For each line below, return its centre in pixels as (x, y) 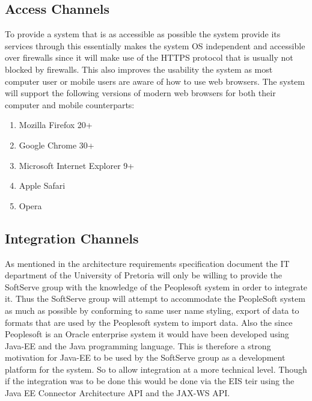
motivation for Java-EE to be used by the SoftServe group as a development (145, 357)
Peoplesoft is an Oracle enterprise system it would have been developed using (147, 334)
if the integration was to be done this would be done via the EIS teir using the (150, 381)
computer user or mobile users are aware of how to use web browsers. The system (155, 81)
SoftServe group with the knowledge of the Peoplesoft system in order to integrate (156, 286)
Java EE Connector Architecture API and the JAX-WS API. (118, 393)
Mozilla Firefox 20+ (56, 125)
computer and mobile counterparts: (70, 104)
